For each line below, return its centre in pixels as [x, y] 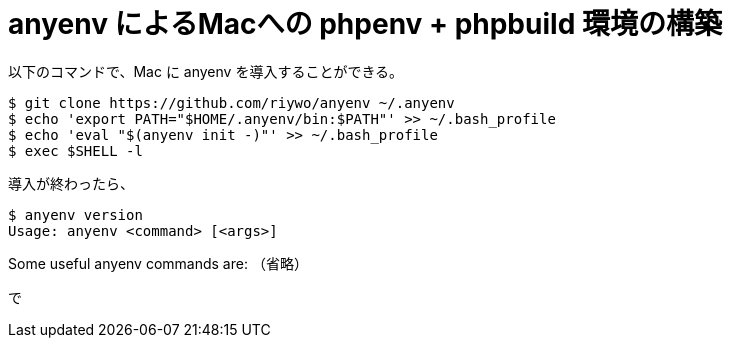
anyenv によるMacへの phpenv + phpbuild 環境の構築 [365, 24]
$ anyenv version [75, 214]
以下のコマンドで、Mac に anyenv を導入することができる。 [206, 71]
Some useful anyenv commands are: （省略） [158, 263]
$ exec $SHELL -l [75, 150]
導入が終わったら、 [71, 183]
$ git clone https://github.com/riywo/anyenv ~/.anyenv [231, 102]
